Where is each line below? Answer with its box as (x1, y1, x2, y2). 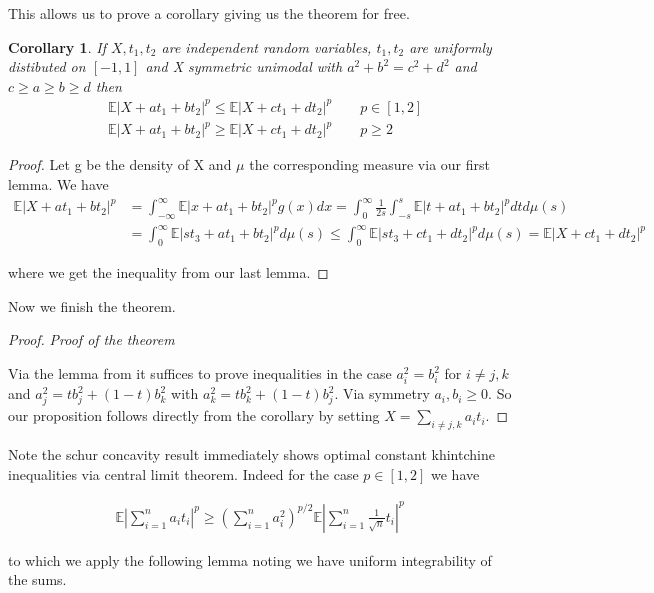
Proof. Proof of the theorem (8, 329, 175, 350)
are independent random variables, (161, 36, 372, 57)
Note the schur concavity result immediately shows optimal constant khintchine (8, 444, 495, 465)
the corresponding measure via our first (249, 154, 490, 175)
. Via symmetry (334, 383, 430, 404)
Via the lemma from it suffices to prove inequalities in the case (8, 363, 392, 384)
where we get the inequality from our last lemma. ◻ (8, 262, 329, 283)
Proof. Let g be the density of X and (8, 154, 232, 175)
